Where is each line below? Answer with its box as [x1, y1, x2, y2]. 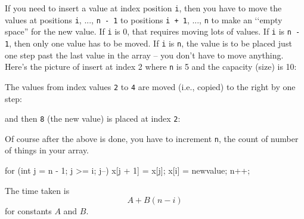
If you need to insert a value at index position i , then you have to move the [5, 2, 282, 14]
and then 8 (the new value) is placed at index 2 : [5, 112, 181, 125]
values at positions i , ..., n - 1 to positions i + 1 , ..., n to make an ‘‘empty [5, 13, 283, 26]
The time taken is [5, 184, 70, 196]
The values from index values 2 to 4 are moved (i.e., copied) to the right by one [5, 80, 296, 92]
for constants [5, 205, 52, 217]
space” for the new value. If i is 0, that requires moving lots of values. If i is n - [5, 25, 300, 38]
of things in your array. [5, 144, 89, 156]
